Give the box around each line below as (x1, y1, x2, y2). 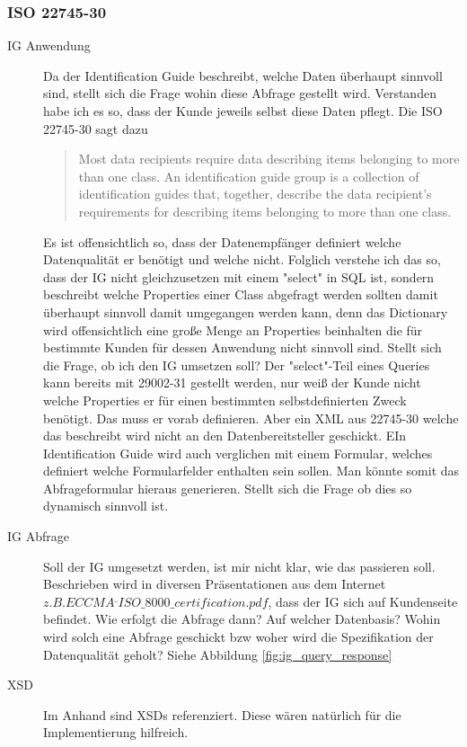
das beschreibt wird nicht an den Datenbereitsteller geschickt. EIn (43, 426, 407, 445)
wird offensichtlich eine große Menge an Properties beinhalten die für (43, 320, 423, 339)
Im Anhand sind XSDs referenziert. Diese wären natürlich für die (43, 705, 401, 724)
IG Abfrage (7, 527, 69, 546)
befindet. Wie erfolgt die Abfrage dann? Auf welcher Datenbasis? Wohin (43, 609, 441, 628)
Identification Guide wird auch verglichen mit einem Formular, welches (43, 443, 433, 462)
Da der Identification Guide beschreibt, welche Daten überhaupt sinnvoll (43, 66, 443, 84)
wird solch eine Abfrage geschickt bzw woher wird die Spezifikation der (43, 627, 434, 646)
